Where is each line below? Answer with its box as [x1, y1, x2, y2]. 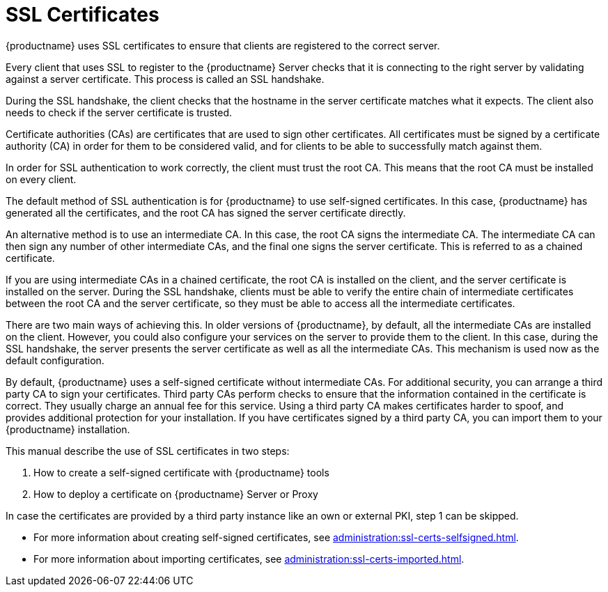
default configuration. [6, 354, 104, 366]
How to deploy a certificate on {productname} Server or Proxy [33, 488, 318, 500]
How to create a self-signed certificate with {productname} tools [33, 466, 329, 478]
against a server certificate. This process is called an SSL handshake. [6, 72, 325, 85]
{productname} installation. [6, 423, 130, 435]
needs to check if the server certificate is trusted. [6, 106, 232, 118]
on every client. [6, 173, 77, 185]
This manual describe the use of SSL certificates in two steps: [6, 444, 290, 457]
